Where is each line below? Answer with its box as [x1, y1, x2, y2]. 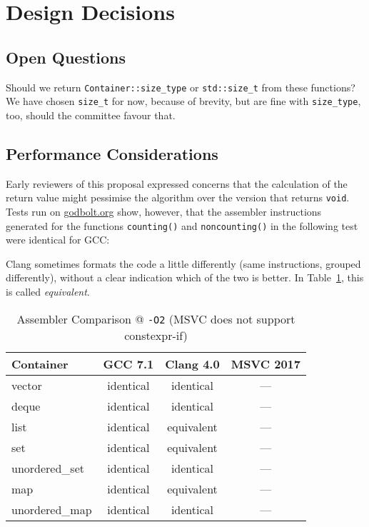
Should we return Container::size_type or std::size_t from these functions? [6, 79, 355, 94]
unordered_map [11, 501, 92, 518]
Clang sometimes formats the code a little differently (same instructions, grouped [6, 256, 361, 271]
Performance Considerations [6, 142, 218, 164]
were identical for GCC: [6, 232, 110, 247]
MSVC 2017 [231, 355, 300, 372]
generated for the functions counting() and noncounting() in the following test [6, 218, 358, 233]
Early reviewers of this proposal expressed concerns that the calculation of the [6, 176, 348, 191]
